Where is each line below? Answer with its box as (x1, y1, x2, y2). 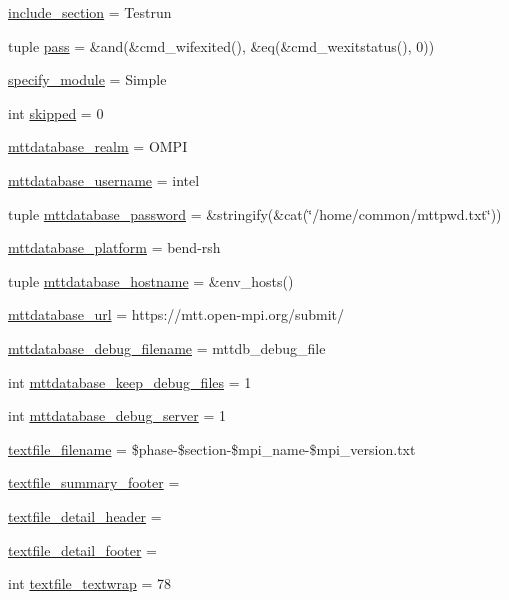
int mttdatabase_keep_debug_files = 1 (8, 371, 252, 392)
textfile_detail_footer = (8, 539, 158, 560)
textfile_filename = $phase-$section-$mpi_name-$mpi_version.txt (8, 438, 416, 459)
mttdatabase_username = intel (8, 169, 200, 190)
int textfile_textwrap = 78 (8, 573, 172, 594)
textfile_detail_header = (8, 505, 162, 526)
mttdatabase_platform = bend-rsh (8, 237, 221, 258)
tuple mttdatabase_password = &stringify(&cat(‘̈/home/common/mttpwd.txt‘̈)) (8, 203, 502, 224)
